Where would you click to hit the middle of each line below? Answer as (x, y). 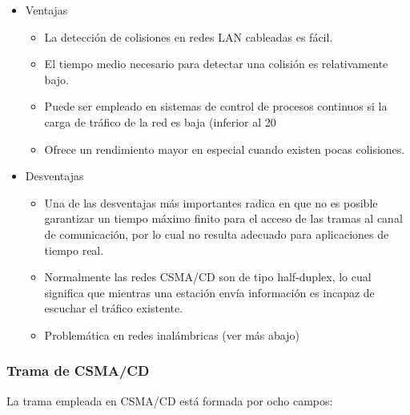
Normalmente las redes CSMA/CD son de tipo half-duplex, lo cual (208, 277)
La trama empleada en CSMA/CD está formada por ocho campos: (170, 400)
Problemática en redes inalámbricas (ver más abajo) (172, 334)
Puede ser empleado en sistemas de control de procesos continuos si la (216, 106)
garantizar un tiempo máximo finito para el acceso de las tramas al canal (223, 218)
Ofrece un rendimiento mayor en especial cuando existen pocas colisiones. (225, 149)
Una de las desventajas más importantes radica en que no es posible (211, 202)
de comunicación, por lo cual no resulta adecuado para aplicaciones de (217, 234)
